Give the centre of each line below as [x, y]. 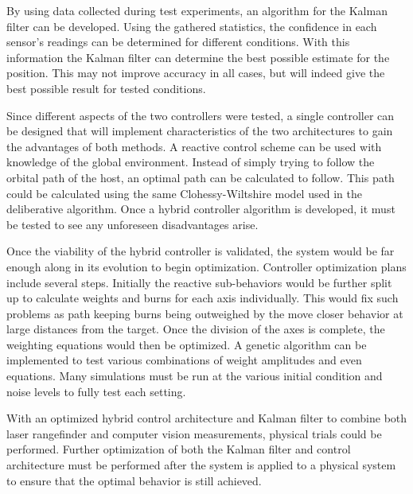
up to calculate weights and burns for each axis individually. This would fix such [203, 298]
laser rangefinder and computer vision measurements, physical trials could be [194, 433]
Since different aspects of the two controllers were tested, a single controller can [201, 115]
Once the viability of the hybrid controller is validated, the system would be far [201, 251]
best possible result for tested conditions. [106, 88]
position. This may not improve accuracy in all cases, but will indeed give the [196, 73]
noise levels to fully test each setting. [96, 391]
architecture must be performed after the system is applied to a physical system [201, 465]
